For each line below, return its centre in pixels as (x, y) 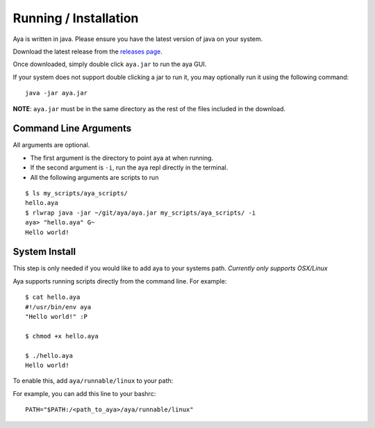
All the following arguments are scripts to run (94, 177)
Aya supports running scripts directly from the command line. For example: (120, 281)
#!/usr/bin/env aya (58, 307)
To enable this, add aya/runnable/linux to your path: (93, 381)
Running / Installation (76, 18)
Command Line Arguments (72, 129)
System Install (44, 252)
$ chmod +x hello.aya (62, 336)
